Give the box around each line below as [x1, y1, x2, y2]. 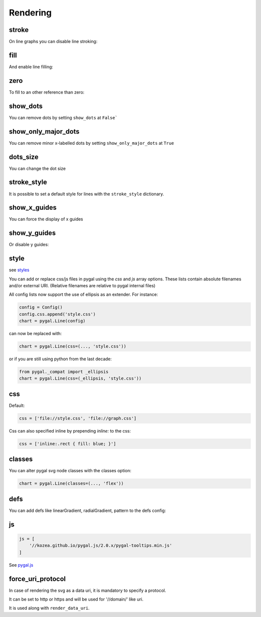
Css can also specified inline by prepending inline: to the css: [9, 428, 131, 433]
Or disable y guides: [9, 242, 49, 247]
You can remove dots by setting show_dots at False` [9, 114, 118, 121]
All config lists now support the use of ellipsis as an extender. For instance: [9, 292, 158, 297]
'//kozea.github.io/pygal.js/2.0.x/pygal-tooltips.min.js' [29, 543, 173, 548]
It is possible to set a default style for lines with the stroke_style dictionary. [9, 191, 164, 197]
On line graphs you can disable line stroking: [9, 39, 98, 45]
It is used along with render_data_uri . [9, 605, 90, 611]
